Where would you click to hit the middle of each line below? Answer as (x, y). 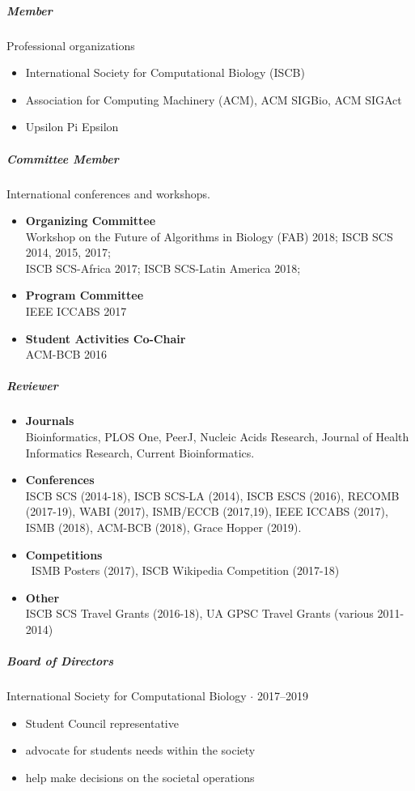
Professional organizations (71, 45)
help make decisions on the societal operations (140, 777)
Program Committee (85, 295)
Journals (50, 421)
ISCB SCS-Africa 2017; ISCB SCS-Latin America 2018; (163, 268)
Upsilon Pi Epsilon (72, 127)
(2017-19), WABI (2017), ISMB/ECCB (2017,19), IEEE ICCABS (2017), (207, 511)
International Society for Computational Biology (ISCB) (165, 72)
